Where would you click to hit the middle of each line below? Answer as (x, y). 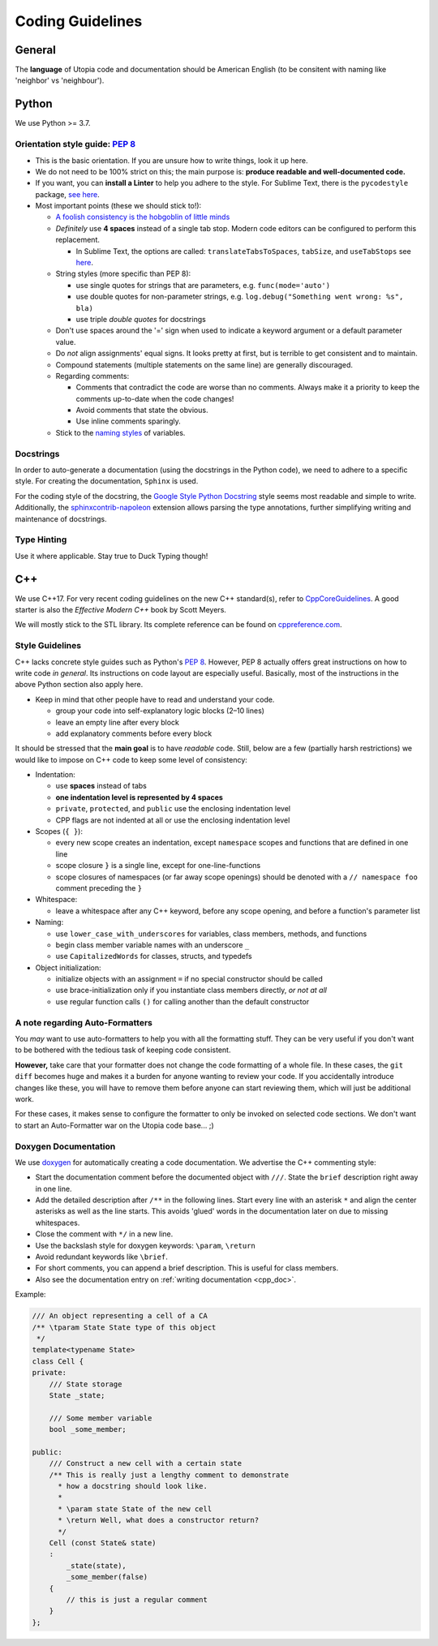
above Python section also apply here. (79, 685)
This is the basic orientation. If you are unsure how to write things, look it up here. (172, 160)
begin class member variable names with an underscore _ (152, 944)
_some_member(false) (107, 1577)
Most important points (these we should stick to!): (118, 206)
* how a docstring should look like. (133, 1486)
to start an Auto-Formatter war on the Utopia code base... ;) (114, 1125)
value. (66, 342)
